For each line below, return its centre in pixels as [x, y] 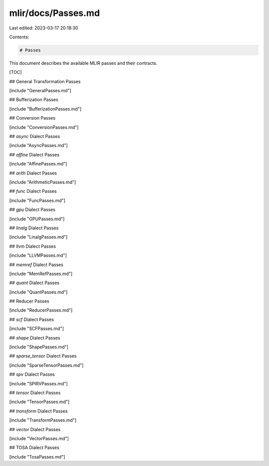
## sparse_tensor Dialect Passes [43, 356]
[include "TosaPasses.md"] [37, 457]
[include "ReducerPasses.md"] [41, 310]
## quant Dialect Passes [34, 283]
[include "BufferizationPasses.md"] [45, 109]
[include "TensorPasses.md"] [39, 402]
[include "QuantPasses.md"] [38, 292]
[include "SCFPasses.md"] [37, 328]
